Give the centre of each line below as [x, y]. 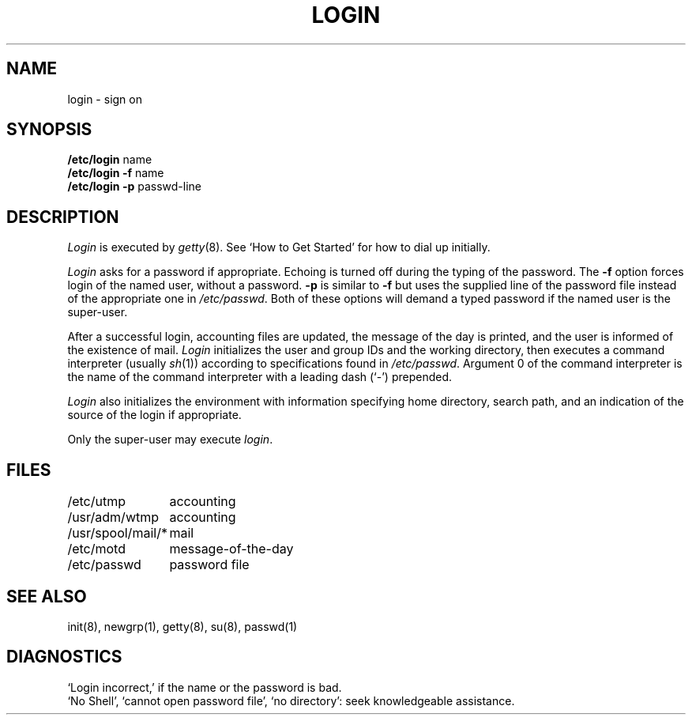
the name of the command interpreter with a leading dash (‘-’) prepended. [260, 377]
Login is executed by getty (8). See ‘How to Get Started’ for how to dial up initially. [279, 247]
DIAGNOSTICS [64, 657]
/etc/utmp [96, 502]
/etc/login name [110, 160]
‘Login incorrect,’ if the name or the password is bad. [205, 687]
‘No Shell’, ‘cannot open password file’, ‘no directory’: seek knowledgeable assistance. [291, 700]
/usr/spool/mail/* [117, 533]
